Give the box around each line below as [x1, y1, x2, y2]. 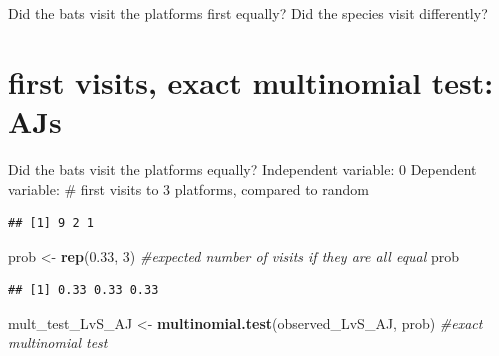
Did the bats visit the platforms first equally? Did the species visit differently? [8, 3, 488, 23]
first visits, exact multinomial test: [8, 61, 494, 102]
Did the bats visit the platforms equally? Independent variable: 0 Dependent [8, 158, 477, 179]
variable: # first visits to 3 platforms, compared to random [8, 178, 370, 199]
